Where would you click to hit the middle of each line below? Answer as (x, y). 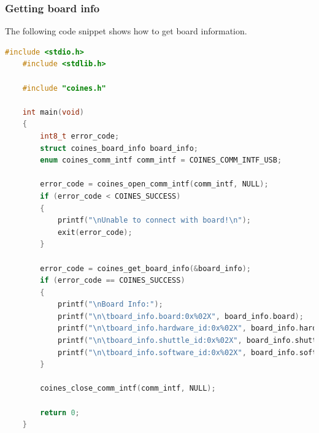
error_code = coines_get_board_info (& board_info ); (145, 268)
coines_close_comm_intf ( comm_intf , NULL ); (128, 389)
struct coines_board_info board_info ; (119, 148)
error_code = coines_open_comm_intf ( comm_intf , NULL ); (154, 184)
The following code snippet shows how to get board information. (126, 31)
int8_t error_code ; (80, 136)
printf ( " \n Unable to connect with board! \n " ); (154, 220)
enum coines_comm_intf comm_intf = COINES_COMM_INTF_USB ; (161, 160)
